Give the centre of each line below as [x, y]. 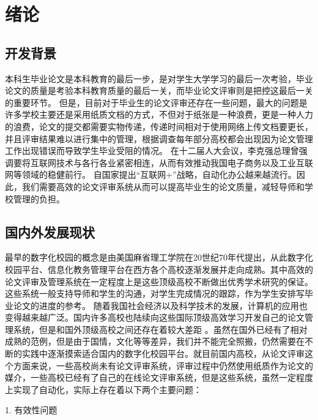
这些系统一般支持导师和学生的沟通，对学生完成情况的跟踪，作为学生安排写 [155, 293]
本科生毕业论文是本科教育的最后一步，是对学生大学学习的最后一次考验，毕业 [159, 78]
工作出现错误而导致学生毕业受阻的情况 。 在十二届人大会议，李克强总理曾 [152, 151]
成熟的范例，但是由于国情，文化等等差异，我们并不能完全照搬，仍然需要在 [155, 341]
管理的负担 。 [39, 198]
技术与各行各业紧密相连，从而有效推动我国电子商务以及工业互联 [184, 162]
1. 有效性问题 [31, 410]
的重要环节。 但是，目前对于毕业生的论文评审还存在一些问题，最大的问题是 [156, 102]
